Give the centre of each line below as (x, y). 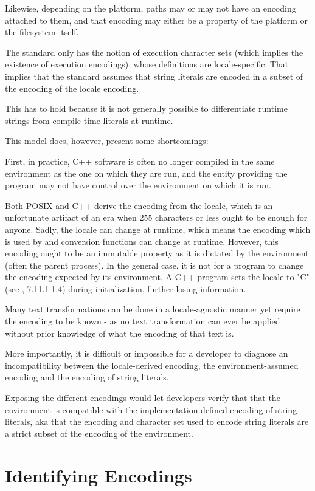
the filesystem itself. (42, 32)
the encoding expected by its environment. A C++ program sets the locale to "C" (157, 277)
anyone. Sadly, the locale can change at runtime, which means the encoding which (158, 229)
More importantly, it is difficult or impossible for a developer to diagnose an (147, 353)
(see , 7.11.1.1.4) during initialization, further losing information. (126, 288)
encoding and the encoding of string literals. (87, 377)
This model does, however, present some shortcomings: (107, 141)
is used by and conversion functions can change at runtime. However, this (142, 241)
